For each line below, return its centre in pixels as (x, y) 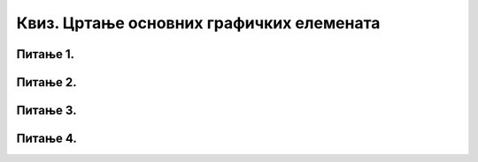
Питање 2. (46, 82)
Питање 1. (46, 54)
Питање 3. (46, 110)
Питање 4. (46, 139)
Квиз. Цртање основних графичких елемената (198, 23)
